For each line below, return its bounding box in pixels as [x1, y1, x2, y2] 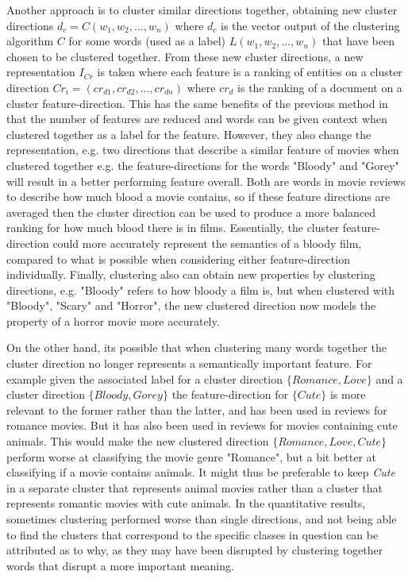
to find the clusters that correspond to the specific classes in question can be [6, 526, 379, 542]
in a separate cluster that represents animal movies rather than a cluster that [6, 479, 383, 496]
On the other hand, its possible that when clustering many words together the [6, 339, 387, 356]
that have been [322, 33, 395, 49]
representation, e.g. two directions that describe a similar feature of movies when [6, 141, 399, 158]
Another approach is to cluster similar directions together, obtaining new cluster [6, 2, 398, 17]
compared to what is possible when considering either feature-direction [6, 250, 350, 267]
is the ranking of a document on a [237, 79, 402, 95]
